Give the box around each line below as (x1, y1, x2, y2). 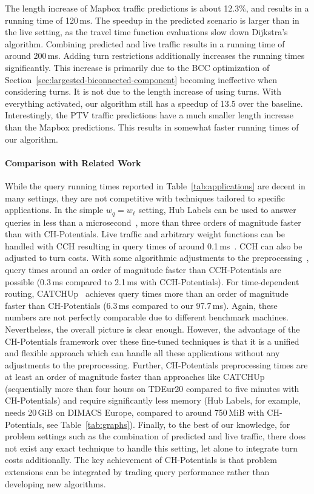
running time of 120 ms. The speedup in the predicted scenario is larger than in (5, 13, 299, 26)
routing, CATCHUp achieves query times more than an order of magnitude (5, 287, 289, 300)
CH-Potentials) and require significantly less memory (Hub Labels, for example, (5, 394, 301, 407)
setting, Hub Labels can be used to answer (138, 203, 296, 216)
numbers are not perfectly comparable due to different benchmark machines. (5, 311, 289, 323)
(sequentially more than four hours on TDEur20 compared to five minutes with (5, 382, 299, 394)
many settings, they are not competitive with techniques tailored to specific (5, 191, 285, 204)
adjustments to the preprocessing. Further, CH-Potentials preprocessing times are (5, 358, 308, 371)
